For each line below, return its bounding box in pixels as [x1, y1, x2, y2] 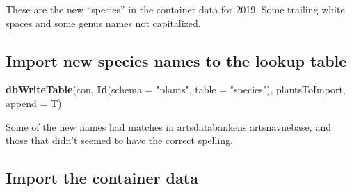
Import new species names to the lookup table [6, 49, 347, 71]
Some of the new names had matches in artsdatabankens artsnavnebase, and [6, 119, 331, 134]
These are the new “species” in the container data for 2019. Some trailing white [6, 2, 345, 16]
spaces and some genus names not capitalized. [6, 15, 201, 30]
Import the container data [6, 167, 198, 189]
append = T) [6, 95, 62, 110]
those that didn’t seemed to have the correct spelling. [6, 133, 233, 147]
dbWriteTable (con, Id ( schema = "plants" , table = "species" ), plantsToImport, [6, 82, 346, 97]
